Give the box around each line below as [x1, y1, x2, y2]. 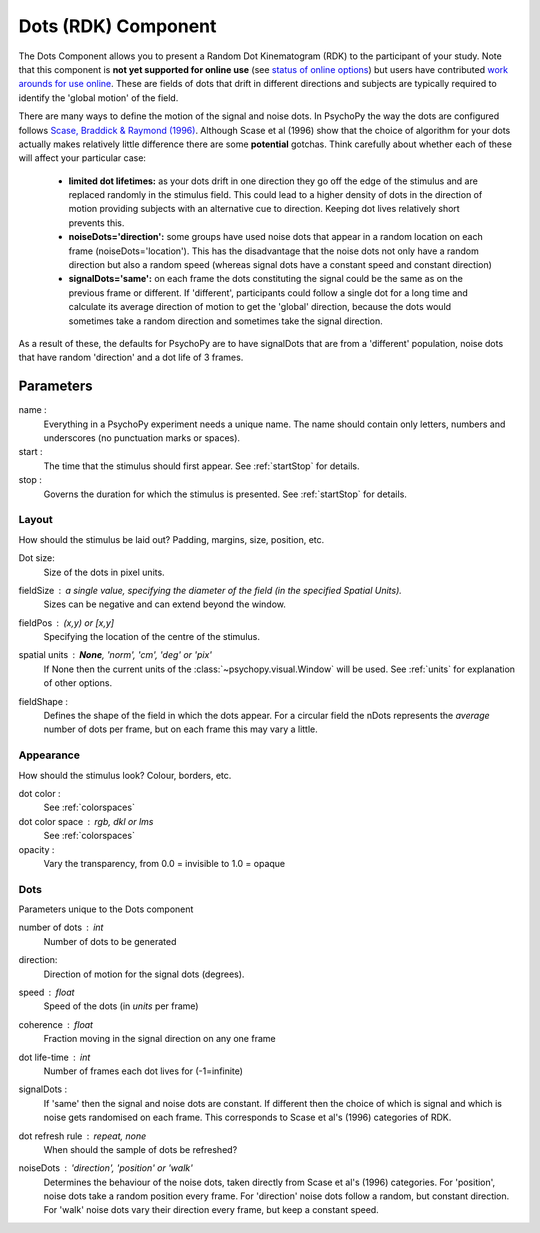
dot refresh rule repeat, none [18, 1130, 147, 1142]
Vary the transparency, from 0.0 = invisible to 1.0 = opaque [43, 857, 286, 869]
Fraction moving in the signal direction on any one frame [43, 1033, 276, 1045]
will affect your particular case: [18, 152, 147, 164]
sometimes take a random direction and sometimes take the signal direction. [68, 315, 384, 327]
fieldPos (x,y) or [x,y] [18, 616, 115, 629]
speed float [18, 986, 75, 999]
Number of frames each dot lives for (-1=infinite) [43, 1065, 244, 1077]
